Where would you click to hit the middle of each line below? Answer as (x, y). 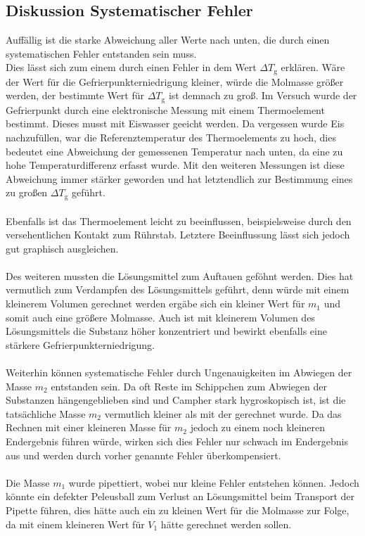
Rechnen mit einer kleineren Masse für (89, 427)
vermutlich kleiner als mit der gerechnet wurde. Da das (223, 413)
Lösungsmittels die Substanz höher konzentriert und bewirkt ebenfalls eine (166, 331)
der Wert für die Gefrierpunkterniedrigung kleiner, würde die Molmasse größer (175, 81)
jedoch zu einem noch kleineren (258, 427)
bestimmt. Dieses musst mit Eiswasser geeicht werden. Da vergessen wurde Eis (175, 123)
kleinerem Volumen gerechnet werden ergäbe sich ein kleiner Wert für (155, 304)
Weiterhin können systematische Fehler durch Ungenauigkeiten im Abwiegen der (179, 372)
